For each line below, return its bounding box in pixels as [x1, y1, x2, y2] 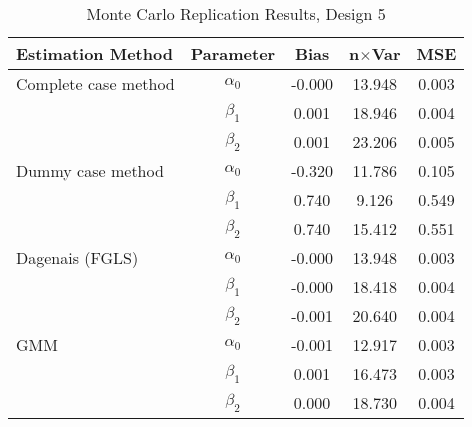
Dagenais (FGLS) [16, 246, 139, 269]
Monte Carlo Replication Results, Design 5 [86, 2, 386, 25]
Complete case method [16, 72, 175, 95]
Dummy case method [16, 159, 164, 182]
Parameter [190, 42, 276, 65]
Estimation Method [16, 42, 173, 65]
